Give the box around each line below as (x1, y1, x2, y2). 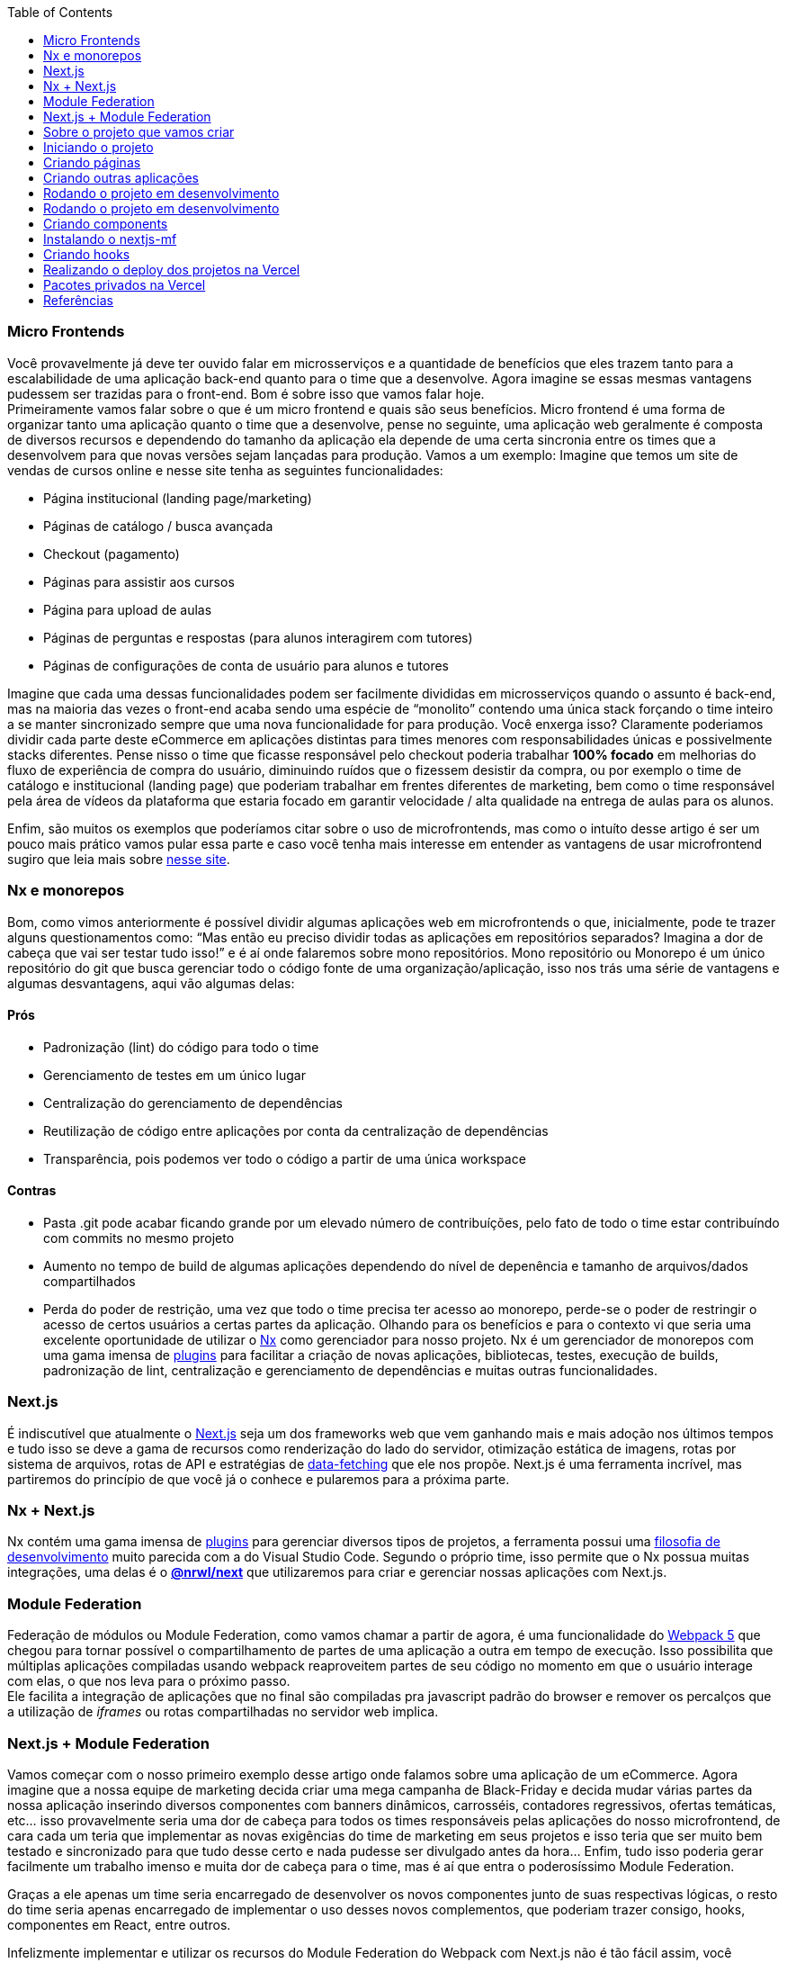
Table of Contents (7, 5, 113, 20)
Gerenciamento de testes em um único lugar (43, 1067, 306, 1083)
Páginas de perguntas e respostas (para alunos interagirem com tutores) (43, 629, 473, 645)
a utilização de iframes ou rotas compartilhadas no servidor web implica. (7, 1704, 439, 1720)
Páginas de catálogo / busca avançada (43, 518, 273, 534)
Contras (7, 1183, 57, 1199)
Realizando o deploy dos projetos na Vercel (43, 262, 300, 277)
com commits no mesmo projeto (43, 1229, 235, 1246)
